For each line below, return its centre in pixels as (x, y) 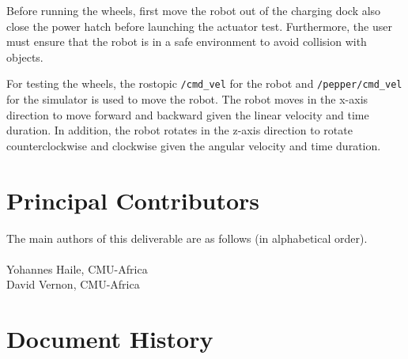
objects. (25, 57)
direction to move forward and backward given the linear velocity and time (188, 114)
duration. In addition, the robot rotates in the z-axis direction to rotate (179, 130)
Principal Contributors (133, 200)
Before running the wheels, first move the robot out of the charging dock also (194, 10)
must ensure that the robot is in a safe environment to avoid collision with (187, 42)
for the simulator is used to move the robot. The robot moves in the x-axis (187, 99)
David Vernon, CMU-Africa (73, 284)
